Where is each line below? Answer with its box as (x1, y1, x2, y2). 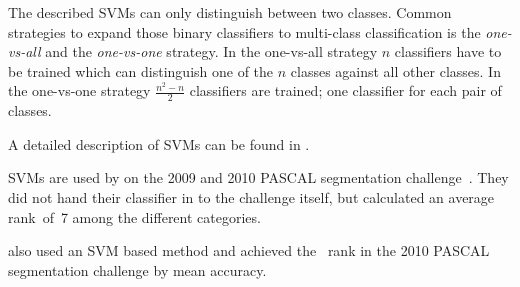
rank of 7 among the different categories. (8, 206, 261, 227)
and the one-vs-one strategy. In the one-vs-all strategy (45, 41, 378, 62)
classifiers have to (394, 41, 502, 62)
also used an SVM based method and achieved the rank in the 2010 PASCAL (8, 240, 490, 261)
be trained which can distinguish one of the (8, 60, 274, 81)
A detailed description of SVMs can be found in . (8, 133, 310, 154)
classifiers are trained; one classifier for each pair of (189, 80, 502, 101)
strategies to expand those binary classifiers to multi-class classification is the (8, 21, 481, 42)
